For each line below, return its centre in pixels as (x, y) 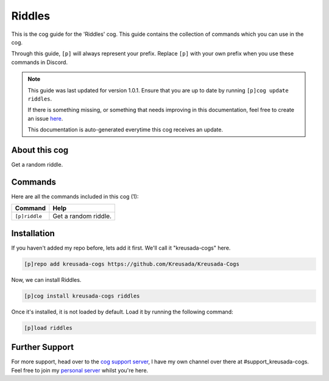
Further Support (43, 347)
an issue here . (45, 118)
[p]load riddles (48, 328)
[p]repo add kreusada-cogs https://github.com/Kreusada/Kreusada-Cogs (132, 264)
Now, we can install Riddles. (46, 279)
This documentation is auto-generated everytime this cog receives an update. (126, 130)
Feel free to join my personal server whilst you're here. (80, 370)
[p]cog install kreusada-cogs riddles (82, 296)
